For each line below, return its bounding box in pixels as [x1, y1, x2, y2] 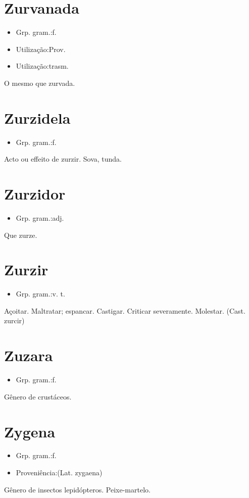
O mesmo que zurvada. [4, 77, 75, 88]
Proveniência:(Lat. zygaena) [16, 467, 103, 478]
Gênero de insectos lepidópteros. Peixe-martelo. [4, 484, 151, 494]
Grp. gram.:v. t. [16, 288, 65, 299]
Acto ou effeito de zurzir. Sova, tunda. [4, 154, 122, 164]
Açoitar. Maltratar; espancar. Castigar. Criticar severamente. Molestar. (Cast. [4, 305, 245, 316]
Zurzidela [4, 107, 71, 128]
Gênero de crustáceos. [4, 391, 72, 402]
